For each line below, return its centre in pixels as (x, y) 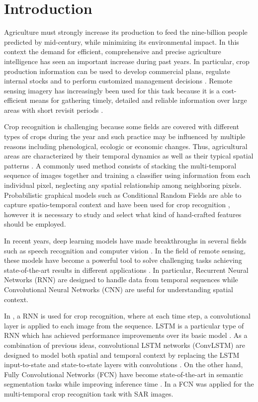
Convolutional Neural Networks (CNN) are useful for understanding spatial (119, 289)
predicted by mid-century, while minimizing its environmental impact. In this (122, 41)
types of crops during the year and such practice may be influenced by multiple (125, 136)
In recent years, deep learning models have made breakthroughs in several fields (125, 241)
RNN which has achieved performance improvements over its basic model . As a (126, 335)
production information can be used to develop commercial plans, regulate (117, 71)
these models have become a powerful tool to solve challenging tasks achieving (123, 260)
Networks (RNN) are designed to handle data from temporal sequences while (121, 280)
